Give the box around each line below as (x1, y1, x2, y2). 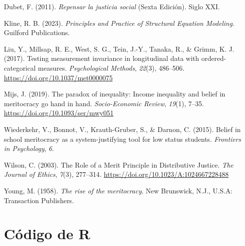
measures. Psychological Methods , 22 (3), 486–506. (38, 62, 185, 73)
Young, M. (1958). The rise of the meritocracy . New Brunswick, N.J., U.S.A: (4, 185, 233, 195)
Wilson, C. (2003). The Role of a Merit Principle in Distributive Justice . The (4, 159, 234, 170)
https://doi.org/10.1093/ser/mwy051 (4, 108, 114, 118)
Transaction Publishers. (4, 195, 74, 205)
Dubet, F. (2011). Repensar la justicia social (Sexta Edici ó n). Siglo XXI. (4, 1, 220, 11)
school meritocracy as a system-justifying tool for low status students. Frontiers (4, 133, 241, 144)
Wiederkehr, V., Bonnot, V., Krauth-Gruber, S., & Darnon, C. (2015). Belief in (4, 124, 241, 134)
